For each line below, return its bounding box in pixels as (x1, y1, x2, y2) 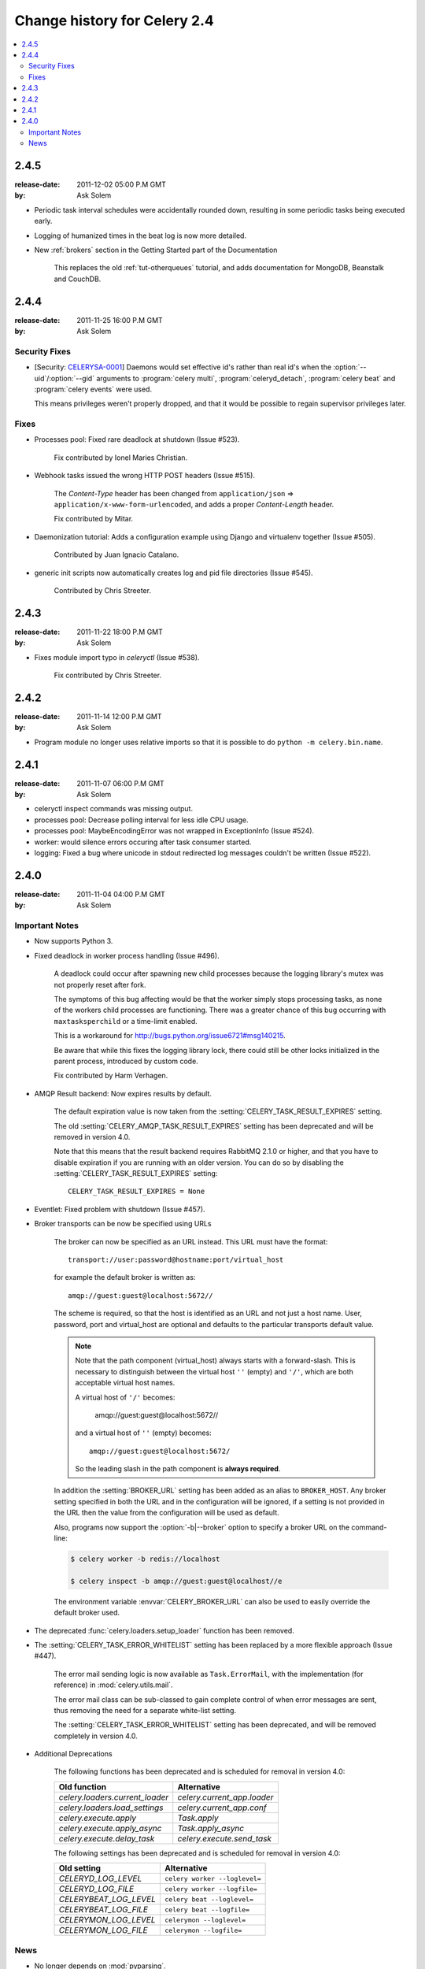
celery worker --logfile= (164, 1885, 257, 1893)
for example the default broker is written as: (54, 1273, 196, 1282)
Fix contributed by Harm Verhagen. (54, 1071, 168, 1081)
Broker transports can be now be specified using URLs (34, 1219, 212, 1229)
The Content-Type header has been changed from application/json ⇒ (54, 488, 294, 498)
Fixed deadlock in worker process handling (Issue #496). (34, 951, 220, 960)
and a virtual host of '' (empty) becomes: (75, 1428, 212, 1437)
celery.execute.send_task (177, 1833, 272, 1844)
